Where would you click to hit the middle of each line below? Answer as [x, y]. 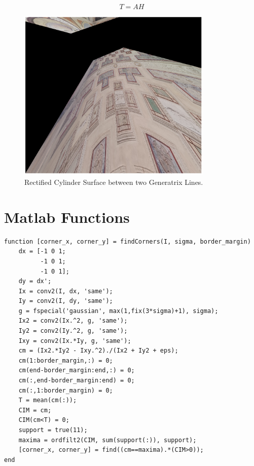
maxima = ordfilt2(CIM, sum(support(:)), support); [107, 440]
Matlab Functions [67, 217]
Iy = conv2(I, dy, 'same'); [66, 301]
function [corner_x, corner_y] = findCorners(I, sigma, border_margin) [128, 241]
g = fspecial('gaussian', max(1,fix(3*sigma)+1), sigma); [118, 311]
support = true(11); [53, 430]
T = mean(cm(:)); [48, 400]
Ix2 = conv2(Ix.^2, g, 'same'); [73, 321]
